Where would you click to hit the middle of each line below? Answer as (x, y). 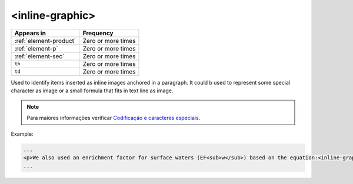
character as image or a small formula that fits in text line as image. (92, 91)
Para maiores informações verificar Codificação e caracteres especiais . (114, 118)
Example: (22, 134)
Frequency (98, 33)
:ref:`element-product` (45, 41)
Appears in (30, 33)
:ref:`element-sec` (39, 56)
